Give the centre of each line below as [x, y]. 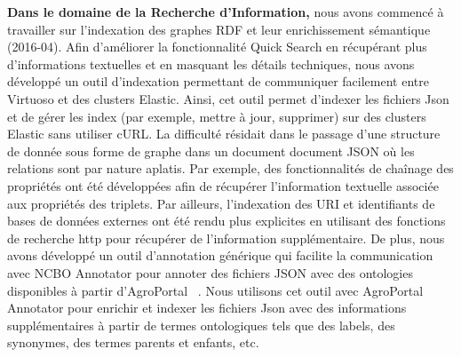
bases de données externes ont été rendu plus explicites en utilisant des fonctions [227, 221]
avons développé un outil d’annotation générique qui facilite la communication [220, 255]
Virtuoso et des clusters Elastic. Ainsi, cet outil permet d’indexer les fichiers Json [228, 98]
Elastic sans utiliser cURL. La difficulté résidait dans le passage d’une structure [224, 134]
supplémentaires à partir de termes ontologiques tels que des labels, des [201, 325]
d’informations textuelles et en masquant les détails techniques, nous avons [211, 63]
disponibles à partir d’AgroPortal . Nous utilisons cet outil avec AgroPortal [215, 290]
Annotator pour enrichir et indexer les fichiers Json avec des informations [207, 308]
